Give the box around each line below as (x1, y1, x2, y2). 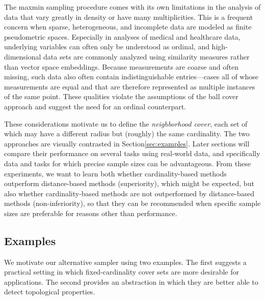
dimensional (4, 51, 41, 62)
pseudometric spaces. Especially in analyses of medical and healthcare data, (4, 31, 241, 42)
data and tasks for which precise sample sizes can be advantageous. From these (4, 158, 251, 168)
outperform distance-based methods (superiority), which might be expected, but (4, 178, 254, 189)
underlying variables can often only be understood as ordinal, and (4, 41, 209, 52)
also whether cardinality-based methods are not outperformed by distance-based (4, 188, 254, 198)
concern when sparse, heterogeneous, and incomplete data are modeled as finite (4, 21, 252, 32)
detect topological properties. (4, 286, 95, 297)
